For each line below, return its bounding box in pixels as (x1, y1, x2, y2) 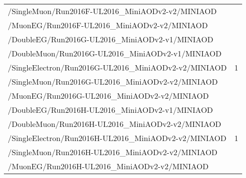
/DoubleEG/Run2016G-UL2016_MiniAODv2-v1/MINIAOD (8, 34, 213, 45)
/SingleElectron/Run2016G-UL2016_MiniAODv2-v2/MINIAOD (8, 62, 227, 73)
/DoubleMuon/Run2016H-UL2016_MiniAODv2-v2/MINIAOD (8, 118, 221, 129)
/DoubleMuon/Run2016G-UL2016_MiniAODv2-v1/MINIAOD (8, 48, 222, 59)
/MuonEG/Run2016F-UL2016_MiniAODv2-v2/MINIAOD (8, 19, 208, 31)
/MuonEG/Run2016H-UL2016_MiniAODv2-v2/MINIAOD (8, 160, 209, 172)
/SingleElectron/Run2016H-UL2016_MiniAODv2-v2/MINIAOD (8, 132, 227, 143)
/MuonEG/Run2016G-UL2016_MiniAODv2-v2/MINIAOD (8, 90, 209, 101)
